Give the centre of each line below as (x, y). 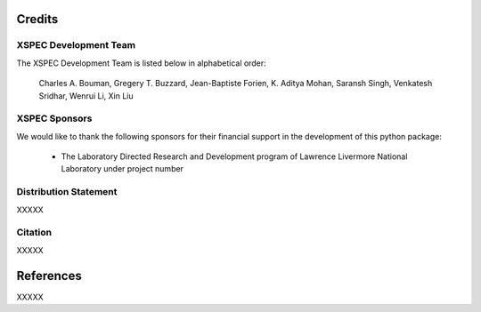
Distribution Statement (67, 192)
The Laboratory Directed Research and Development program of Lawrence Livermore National (234, 156)
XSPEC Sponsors (54, 118)
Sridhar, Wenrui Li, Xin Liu (86, 96)
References (49, 276)
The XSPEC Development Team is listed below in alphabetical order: (141, 63)
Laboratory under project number (122, 169)
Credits (37, 19)
